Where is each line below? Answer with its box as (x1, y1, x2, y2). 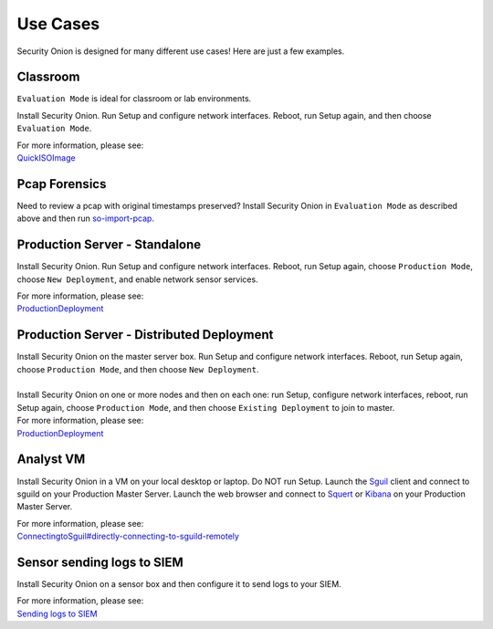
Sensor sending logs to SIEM (16, 554, 184, 570)
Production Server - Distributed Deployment (16, 327, 274, 342)
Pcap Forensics (16, 176, 107, 192)
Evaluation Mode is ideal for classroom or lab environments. (16, 93, 252, 104)
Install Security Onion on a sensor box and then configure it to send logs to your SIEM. (16, 579, 341, 590)
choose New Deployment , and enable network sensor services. (16, 274, 259, 285)
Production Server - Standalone (16, 237, 202, 253)
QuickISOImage (16, 152, 77, 163)
